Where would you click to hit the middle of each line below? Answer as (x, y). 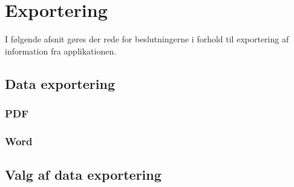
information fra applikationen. (61, 51)
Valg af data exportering (83, 175)
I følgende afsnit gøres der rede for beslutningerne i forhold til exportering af (147, 39)
